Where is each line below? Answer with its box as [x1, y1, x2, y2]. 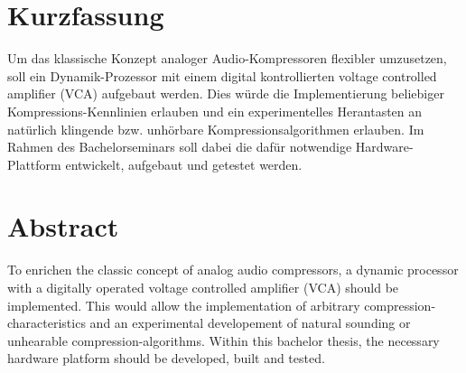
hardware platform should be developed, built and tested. [7, 349, 325, 368]
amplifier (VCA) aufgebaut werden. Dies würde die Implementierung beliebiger [7, 84, 444, 103]
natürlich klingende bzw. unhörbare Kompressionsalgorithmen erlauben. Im [7, 119, 424, 138]
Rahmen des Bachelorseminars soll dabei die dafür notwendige [7, 137, 352, 156]
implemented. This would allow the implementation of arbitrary [7, 295, 360, 314]
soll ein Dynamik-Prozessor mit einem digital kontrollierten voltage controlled [7, 66, 437, 85]
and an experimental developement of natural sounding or [89, 313, 411, 332]
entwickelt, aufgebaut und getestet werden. [65, 154, 303, 173]
